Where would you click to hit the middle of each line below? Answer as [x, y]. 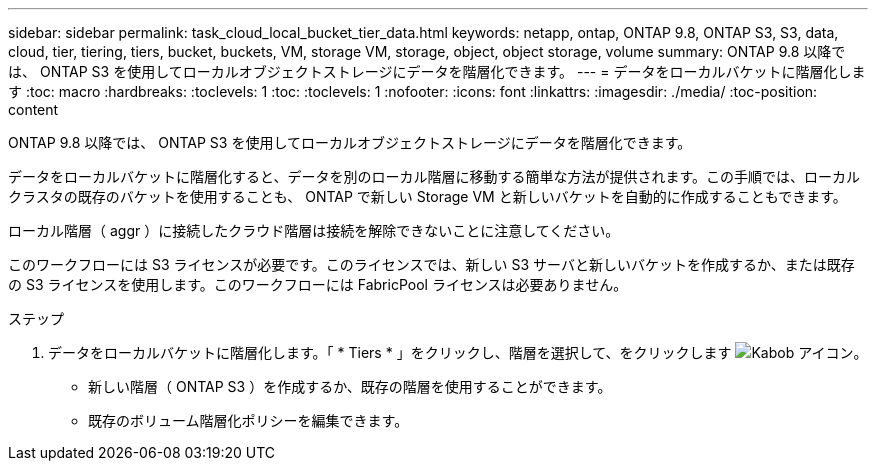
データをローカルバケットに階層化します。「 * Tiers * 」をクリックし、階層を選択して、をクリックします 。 [458, 352]
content [33, 109]
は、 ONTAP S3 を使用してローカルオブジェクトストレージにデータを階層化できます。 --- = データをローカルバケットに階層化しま [437, 71]
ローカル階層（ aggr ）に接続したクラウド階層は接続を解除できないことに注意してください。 [314, 230]
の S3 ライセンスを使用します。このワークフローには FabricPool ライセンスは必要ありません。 [318, 284]
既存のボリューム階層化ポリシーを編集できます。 [248, 420]
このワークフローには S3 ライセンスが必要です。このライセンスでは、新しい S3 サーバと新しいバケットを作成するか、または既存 [431, 264]
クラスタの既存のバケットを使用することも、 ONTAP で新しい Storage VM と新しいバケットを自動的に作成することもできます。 [427, 196]
